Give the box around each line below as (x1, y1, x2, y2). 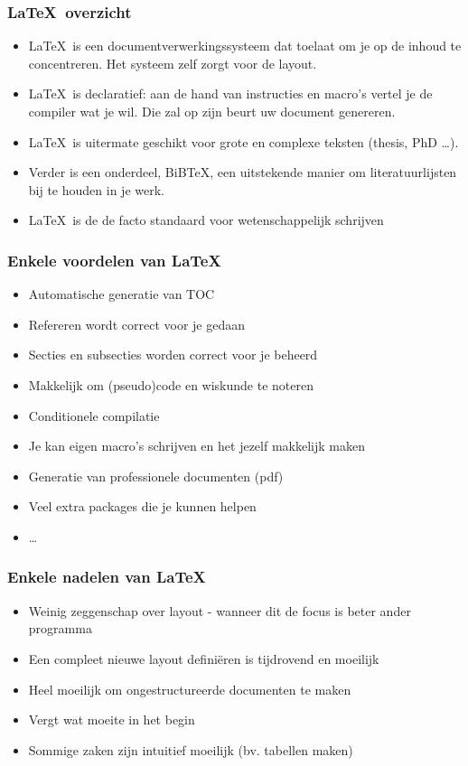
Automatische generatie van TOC (28, 285, 215, 304)
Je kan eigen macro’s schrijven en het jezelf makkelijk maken (28, 436, 365, 455)
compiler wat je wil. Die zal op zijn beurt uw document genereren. (28, 102, 396, 120)
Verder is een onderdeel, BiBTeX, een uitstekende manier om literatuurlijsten (28, 163, 457, 182)
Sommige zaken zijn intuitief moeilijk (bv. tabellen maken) (28, 740, 353, 759)
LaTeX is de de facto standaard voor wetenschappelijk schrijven (28, 210, 384, 229)
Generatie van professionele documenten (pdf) (28, 466, 284, 485)
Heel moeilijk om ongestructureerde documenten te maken (28, 679, 351, 698)
